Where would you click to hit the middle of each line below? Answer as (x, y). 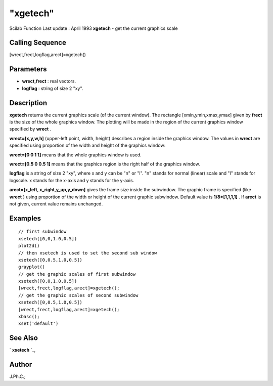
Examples (25, 218)
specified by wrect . (30, 129)
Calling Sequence (38, 43)
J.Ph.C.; (17, 376)
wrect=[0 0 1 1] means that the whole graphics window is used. (75, 155)
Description (28, 103)
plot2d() (29, 246)
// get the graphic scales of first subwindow (77, 274)
